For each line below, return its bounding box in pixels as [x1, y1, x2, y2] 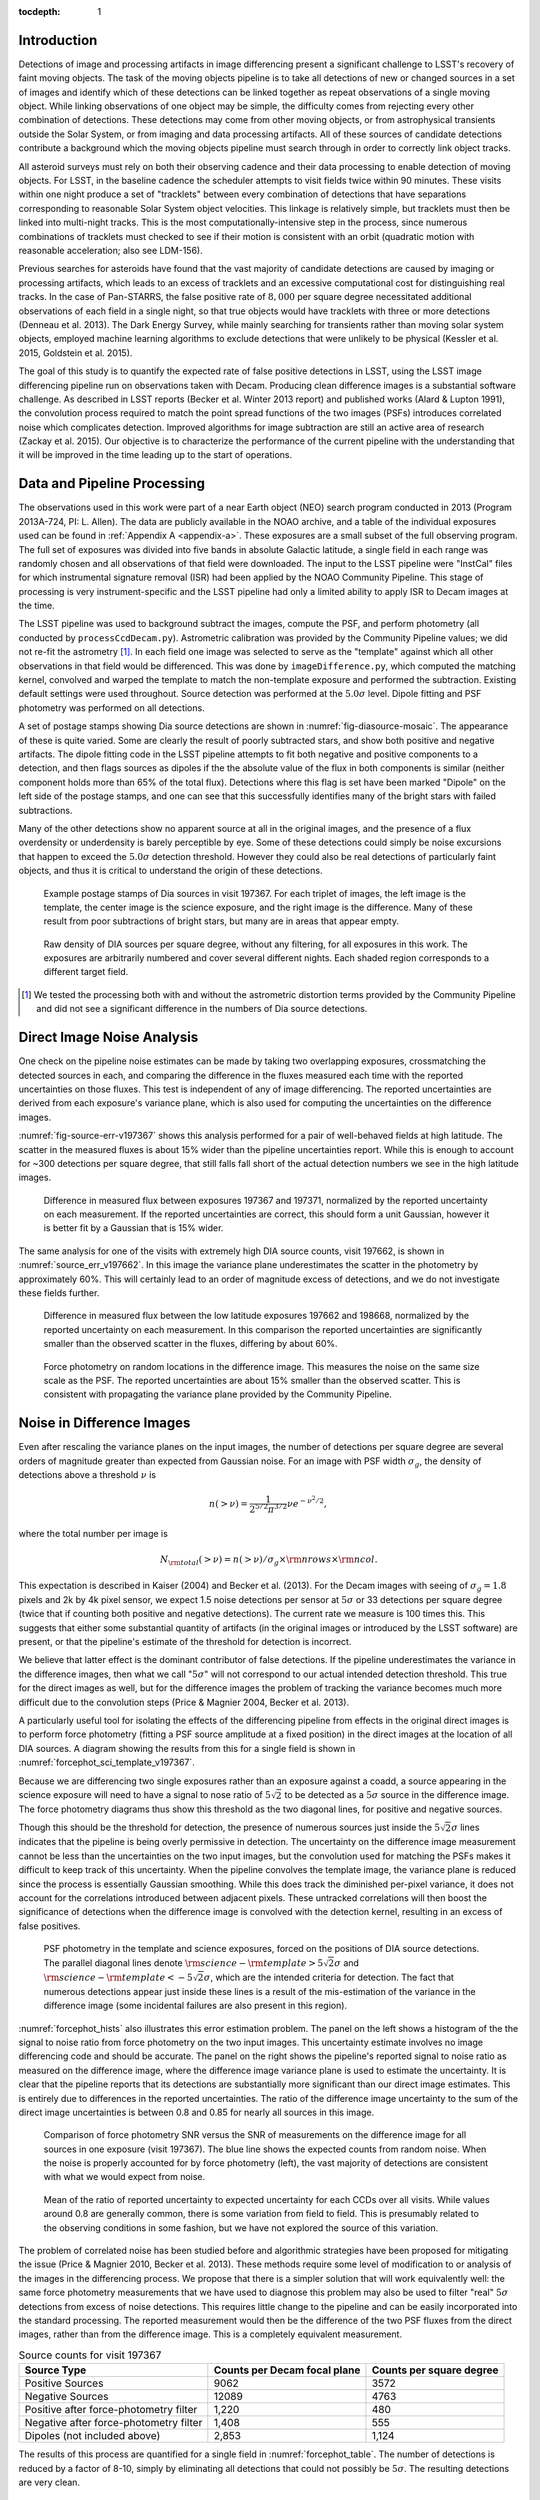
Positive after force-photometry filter [24, 2403, 198, 2417]
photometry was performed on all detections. [18, 701, 205, 714]
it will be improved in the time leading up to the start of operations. [18, 449, 293, 461]
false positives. [18, 1920, 81, 1932]
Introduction [18, 31, 98, 49]
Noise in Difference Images [18, 1415, 191, 1432]
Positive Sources [24, 2376, 104, 2390]
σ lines [451, 1821, 480, 1834]
